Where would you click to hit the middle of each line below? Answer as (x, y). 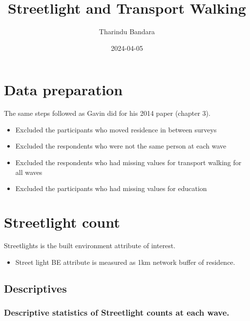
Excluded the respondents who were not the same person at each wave (121, 146)
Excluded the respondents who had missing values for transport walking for (128, 162)
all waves (29, 172)
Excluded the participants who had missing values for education (111, 188)
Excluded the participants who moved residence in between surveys (116, 129)
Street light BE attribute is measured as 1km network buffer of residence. (125, 262)
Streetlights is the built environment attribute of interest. (90, 245)
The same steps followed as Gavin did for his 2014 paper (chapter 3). (107, 113)
